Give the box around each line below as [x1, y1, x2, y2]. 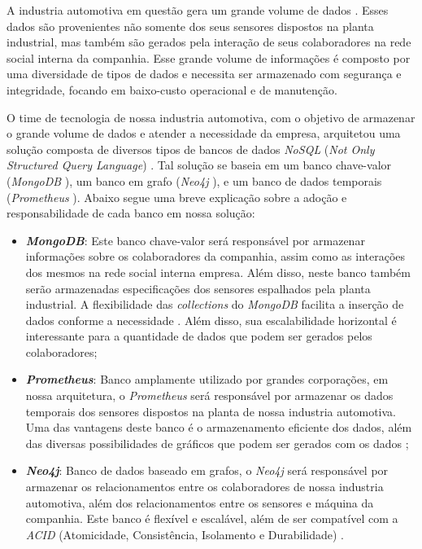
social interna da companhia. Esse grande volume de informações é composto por [7, 49, 411, 66]
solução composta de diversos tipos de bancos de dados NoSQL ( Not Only [7, 140, 375, 157]
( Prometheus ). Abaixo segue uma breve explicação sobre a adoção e [7, 188, 347, 205]
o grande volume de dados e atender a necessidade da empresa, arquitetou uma [7, 125, 401, 142]
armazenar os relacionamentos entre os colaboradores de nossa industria [25, 478, 384, 495]
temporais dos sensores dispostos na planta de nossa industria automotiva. [25, 402, 396, 419]
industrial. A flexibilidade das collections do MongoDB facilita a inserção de [25, 296, 404, 313]
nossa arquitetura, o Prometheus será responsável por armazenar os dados [25, 387, 394, 404]
